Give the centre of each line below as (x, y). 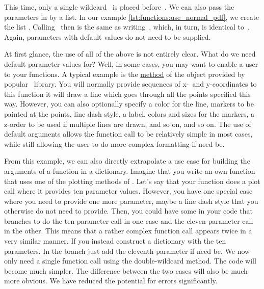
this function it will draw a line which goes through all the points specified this (127, 94)
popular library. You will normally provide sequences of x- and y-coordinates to (130, 84)
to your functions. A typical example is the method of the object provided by (125, 74)
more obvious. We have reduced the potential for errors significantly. (111, 281)
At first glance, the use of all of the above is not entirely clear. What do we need (130, 54)
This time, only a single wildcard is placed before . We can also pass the (119, 7)
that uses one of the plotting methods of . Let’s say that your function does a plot (132, 181)
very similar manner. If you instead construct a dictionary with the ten (115, 241)
